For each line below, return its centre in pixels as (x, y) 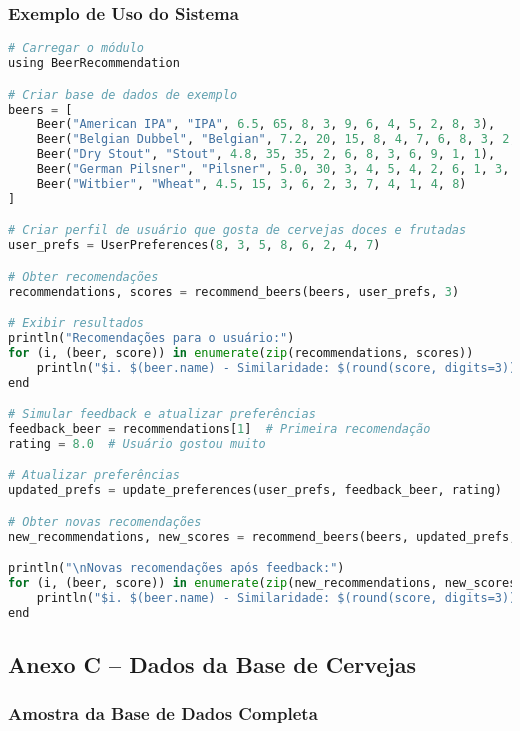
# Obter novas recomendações (105, 521)
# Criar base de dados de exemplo (123, 94)
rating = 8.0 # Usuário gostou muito (137, 443)
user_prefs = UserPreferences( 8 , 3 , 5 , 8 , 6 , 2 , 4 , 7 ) (194, 245)
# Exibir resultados (76, 323)
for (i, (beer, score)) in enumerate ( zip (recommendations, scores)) (241, 352)
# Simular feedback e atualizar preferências (162, 414)
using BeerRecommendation (94, 63)
